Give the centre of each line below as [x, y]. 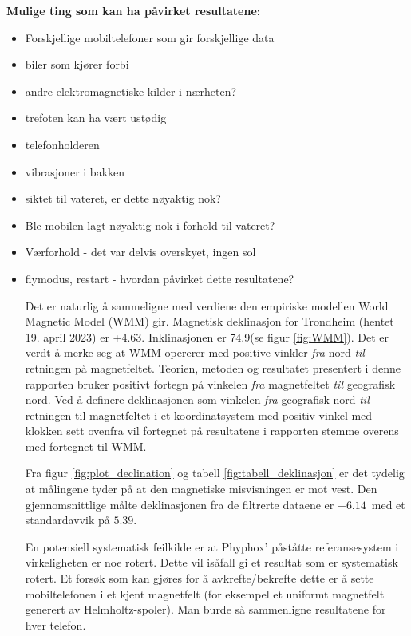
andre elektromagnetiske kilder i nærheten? [131, 91]
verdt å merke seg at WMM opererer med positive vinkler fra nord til [195, 352]
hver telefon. [55, 624]
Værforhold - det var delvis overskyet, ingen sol [140, 252]
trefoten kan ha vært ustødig [96, 118]
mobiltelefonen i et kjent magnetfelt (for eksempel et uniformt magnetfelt [205, 593]
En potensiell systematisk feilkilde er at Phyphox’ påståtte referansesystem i [212, 546]
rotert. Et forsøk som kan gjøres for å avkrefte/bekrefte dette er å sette [200, 578]
